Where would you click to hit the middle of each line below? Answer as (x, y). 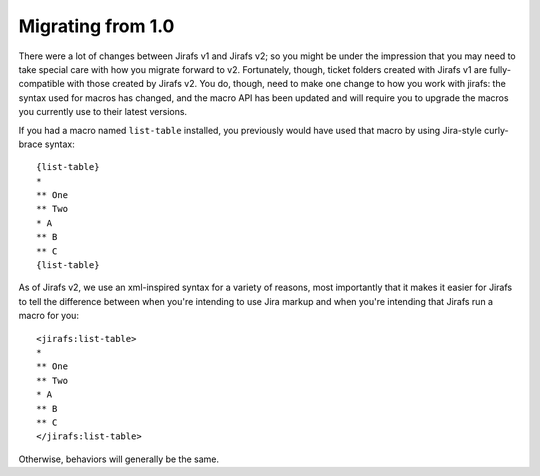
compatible (41, 84)
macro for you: (49, 316)
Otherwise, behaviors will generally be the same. (119, 459)
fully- (500, 69)
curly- (496, 130)
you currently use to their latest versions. (103, 112)
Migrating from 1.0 (96, 26)
